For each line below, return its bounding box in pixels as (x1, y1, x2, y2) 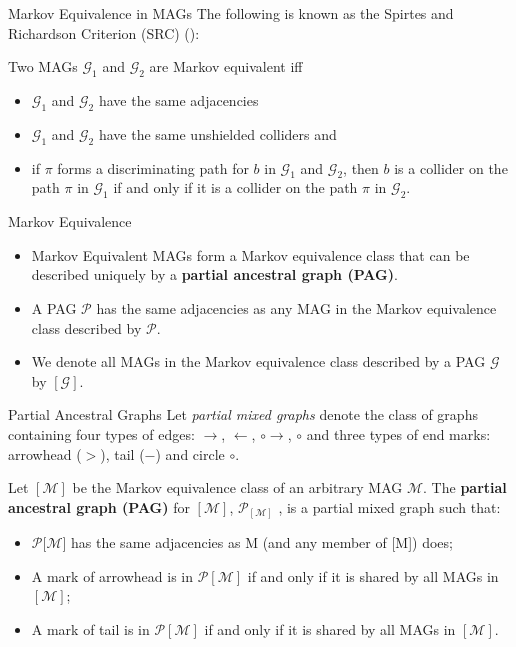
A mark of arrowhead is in (31, 565, 193, 586)
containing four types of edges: (8, 423, 195, 444)
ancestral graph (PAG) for (8, 496, 190, 517)
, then (343, 157, 379, 178)
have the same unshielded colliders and (98, 123, 337, 144)
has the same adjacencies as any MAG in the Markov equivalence (96, 297, 497, 318)
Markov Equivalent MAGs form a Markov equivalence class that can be (31, 244, 470, 265)
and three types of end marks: (306, 423, 491, 444)
